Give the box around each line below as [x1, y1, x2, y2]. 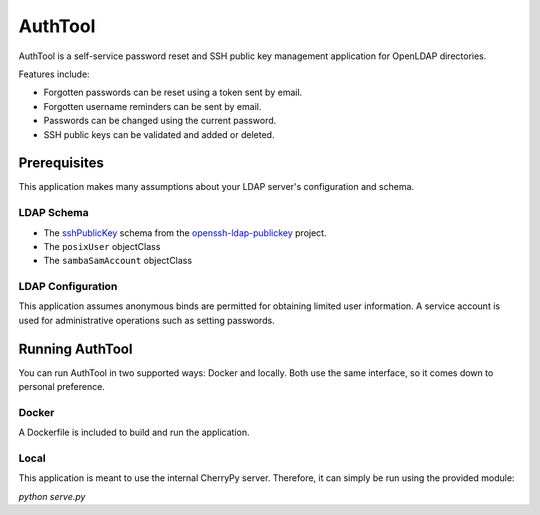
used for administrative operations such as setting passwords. [18, 314, 275, 326]
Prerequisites [18, 155, 104, 172]
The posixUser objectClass [43, 240, 161, 252]
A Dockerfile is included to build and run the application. [18, 426, 250, 439]
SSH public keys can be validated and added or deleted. [43, 128, 275, 140]
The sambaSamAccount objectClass [43, 255, 193, 267]
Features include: [18, 68, 90, 80]
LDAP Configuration [18, 280, 118, 294]
